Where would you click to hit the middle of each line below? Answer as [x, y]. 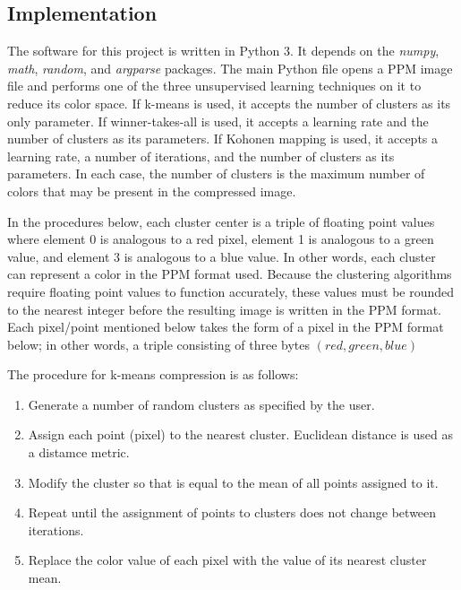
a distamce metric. [79, 452]
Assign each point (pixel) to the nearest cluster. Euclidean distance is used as [240, 434]
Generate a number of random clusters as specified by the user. [201, 404]
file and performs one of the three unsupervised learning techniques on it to [214, 86]
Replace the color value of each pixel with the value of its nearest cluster [227, 560]
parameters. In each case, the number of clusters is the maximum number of [216, 174]
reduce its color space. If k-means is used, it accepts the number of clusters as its [229, 103]
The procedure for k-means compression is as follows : [153, 374]
